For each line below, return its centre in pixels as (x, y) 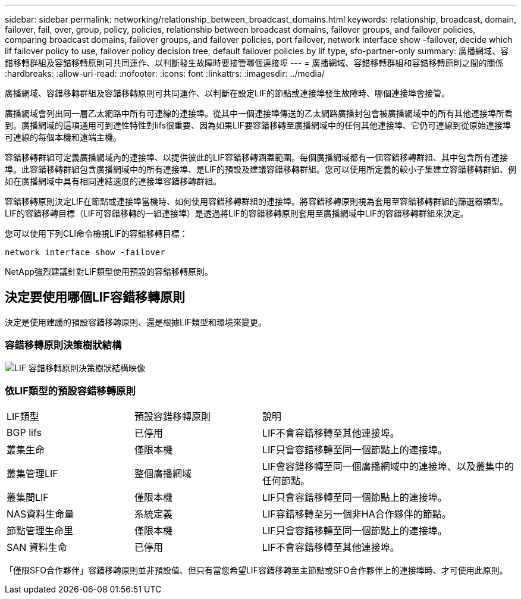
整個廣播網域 (163, 474)
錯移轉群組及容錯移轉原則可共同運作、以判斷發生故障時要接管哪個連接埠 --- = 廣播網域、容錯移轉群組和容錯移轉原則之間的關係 (254, 63)
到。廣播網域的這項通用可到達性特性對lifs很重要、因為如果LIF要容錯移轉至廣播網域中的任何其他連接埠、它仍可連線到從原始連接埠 (258, 125)
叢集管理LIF (32, 474)
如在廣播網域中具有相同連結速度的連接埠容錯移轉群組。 (113, 181)
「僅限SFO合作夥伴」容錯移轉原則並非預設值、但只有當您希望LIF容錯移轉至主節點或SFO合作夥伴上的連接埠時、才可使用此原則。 (256, 570)
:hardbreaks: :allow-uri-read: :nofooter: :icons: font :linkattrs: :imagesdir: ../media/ (165, 73)
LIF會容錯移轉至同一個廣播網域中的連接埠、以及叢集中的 (388, 467)
